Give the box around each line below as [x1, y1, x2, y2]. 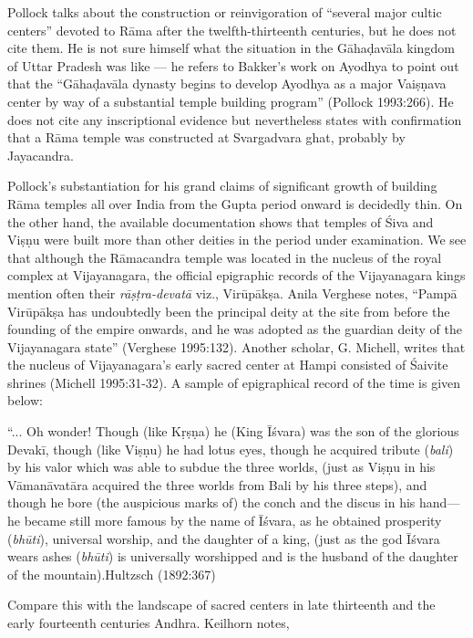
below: [7, 391, 43, 410]
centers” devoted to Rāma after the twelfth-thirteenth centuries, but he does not [7, 20, 457, 39]
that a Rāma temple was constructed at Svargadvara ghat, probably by [7, 128, 406, 147]
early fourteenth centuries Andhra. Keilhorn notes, [7, 613, 290, 632]
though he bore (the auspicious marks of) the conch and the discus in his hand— [7, 493, 460, 512]
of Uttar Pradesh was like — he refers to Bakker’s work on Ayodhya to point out [7, 56, 459, 75]
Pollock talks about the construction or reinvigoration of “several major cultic [7, 3, 442, 21]
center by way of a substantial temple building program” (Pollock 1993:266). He [7, 91, 454, 110]
